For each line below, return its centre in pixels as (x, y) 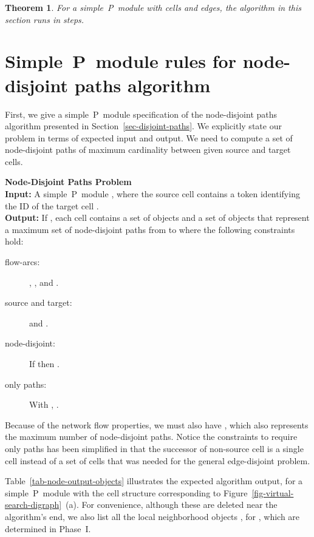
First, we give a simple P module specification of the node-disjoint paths (141, 114)
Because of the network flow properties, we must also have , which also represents (157, 424)
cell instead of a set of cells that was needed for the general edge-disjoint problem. (158, 460)
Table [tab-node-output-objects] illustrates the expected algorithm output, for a (154, 481)
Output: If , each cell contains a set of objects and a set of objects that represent (157, 218)
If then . (44, 363)
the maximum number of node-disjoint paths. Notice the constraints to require (151, 437)
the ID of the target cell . (52, 205)
